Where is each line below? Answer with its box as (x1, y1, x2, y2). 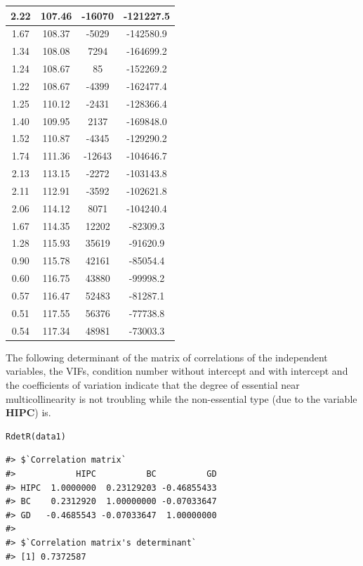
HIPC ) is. (6, 405, 51, 420)
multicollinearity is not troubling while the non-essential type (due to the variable (6, 391, 357, 406)
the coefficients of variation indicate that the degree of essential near (6, 377, 300, 392)
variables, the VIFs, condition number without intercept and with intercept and (6, 364, 348, 378)
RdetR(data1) (6, 431, 66, 442)
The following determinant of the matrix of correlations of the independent (6, 349, 328, 364)
